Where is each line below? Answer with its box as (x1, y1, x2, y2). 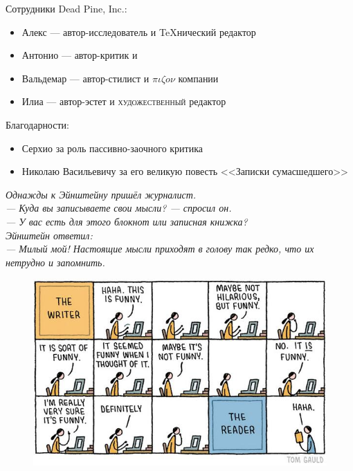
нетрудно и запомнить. (6, 255, 105, 269)
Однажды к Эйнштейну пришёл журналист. (6, 187, 197, 201)
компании (178, 71, 219, 85)
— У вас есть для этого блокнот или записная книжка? (6, 214, 248, 228)
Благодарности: (6, 117, 69, 131)
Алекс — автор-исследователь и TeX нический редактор (21, 24, 256, 39)
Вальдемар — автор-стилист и (21, 71, 150, 85)
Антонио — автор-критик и (21, 48, 138, 62)
